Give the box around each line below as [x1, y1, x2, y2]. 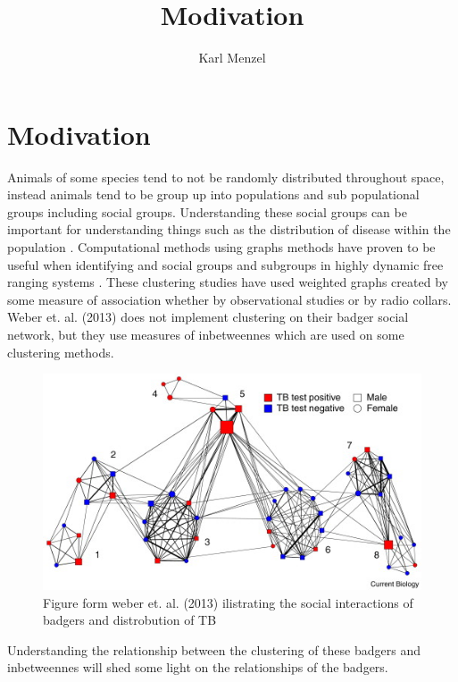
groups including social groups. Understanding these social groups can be [7, 202, 407, 221]
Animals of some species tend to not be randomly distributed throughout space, [7, 167, 445, 186]
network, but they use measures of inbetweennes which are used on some [7, 325, 404, 343]
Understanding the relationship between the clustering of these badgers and [7, 640, 421, 659]
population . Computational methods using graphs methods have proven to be [7, 238, 436, 257]
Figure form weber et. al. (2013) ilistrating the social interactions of [43, 593, 413, 611]
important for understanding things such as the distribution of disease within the [7, 220, 451, 239]
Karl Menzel [198, 48, 266, 67]
